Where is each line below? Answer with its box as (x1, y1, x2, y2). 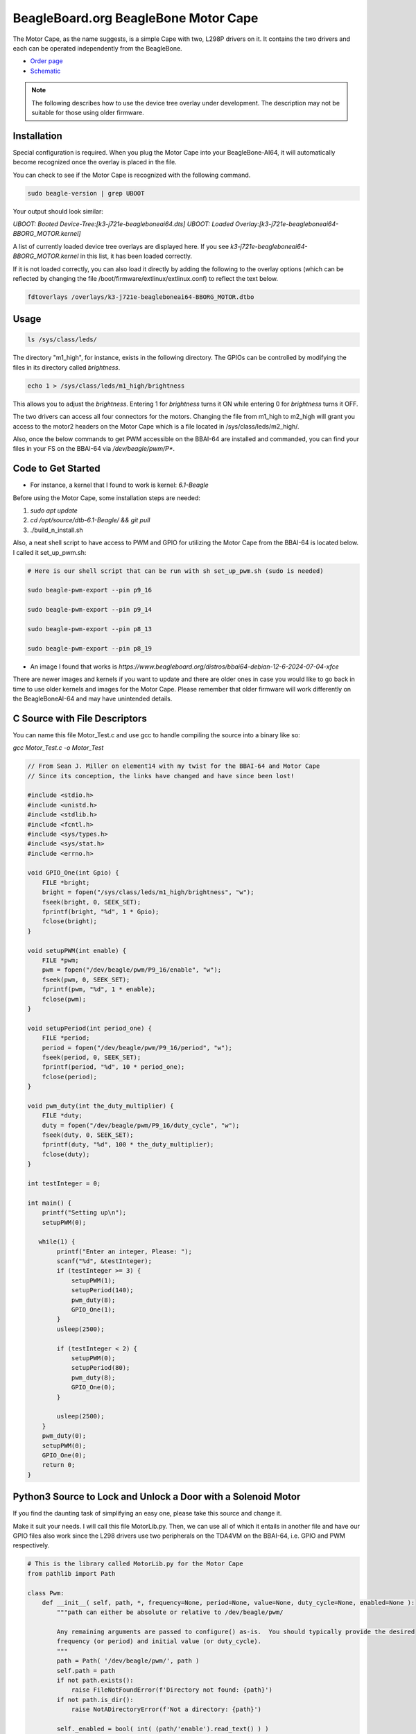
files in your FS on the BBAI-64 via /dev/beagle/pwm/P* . (12, 445, 175, 453)
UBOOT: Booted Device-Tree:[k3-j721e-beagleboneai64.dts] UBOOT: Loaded (12, 219, 234, 228)
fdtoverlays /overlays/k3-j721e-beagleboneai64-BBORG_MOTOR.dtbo (27, 293, 254, 301)
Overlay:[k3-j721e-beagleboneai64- (234, 219, 339, 228)
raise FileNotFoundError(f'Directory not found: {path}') (71, 1686, 273, 1694)
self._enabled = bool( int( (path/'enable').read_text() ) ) (56, 1724, 269, 1733)
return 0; (42, 1461, 76, 1469)
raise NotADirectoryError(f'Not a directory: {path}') (71, 1706, 262, 1713)
